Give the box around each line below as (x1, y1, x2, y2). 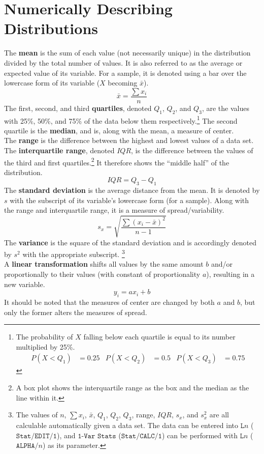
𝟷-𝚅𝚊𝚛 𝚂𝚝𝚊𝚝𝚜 (78, 432, 116, 440)
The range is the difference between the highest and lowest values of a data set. (4, 135, 254, 146)
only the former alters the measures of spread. (4, 306, 147, 317)
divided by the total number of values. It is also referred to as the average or (4, 57, 243, 68)
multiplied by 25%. (16, 341, 75, 352)
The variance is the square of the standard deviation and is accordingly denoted (4, 237, 256, 247)
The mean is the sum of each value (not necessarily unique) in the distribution (4, 47, 251, 58)
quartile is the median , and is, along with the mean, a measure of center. (4, 125, 234, 135)
